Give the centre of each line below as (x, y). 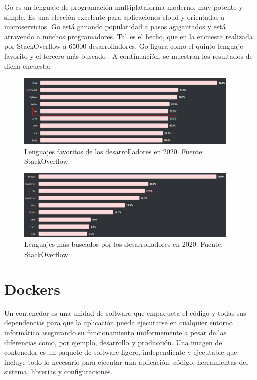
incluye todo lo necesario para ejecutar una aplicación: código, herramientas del (126, 362)
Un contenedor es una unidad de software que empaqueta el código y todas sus (125, 312)
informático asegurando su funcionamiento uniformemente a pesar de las (115, 332)
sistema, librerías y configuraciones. (58, 372)
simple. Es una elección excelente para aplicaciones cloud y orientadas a (114, 16)
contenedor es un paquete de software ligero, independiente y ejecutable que (121, 352)
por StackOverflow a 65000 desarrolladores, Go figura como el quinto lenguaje (124, 46)
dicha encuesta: (28, 66)
